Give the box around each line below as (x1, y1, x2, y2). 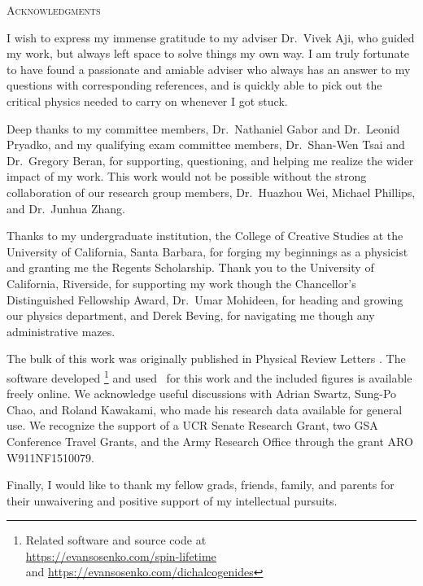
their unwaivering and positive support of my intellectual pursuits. (7, 492, 338, 509)
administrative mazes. (7, 322, 116, 339)
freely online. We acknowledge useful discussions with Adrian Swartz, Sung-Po (7, 385, 397, 402)
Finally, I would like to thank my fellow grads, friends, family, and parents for (7, 476, 395, 493)
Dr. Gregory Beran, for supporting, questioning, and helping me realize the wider (7, 151, 414, 168)
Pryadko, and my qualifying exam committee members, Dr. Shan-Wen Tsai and (7, 136, 405, 153)
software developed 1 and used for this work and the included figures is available (7, 366, 412, 386)
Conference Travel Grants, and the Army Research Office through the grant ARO (7, 432, 413, 449)
